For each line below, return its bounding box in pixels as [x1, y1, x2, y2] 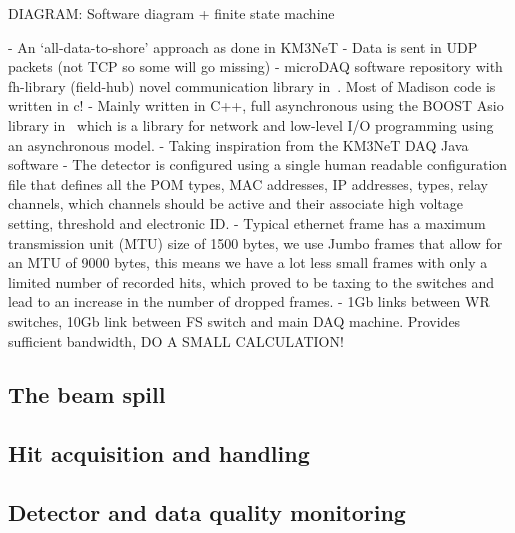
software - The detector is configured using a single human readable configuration [8, 154, 508, 175]
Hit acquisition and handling [8, 438, 310, 469]
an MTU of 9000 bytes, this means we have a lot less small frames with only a [8, 252, 488, 273]
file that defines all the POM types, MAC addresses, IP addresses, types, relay [8, 173, 488, 194]
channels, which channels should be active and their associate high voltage [8, 193, 464, 214]
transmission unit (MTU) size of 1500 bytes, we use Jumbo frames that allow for [8, 232, 503, 253]
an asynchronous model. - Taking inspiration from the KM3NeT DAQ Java [8, 134, 469, 155]
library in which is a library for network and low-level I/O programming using [8, 114, 494, 135]
